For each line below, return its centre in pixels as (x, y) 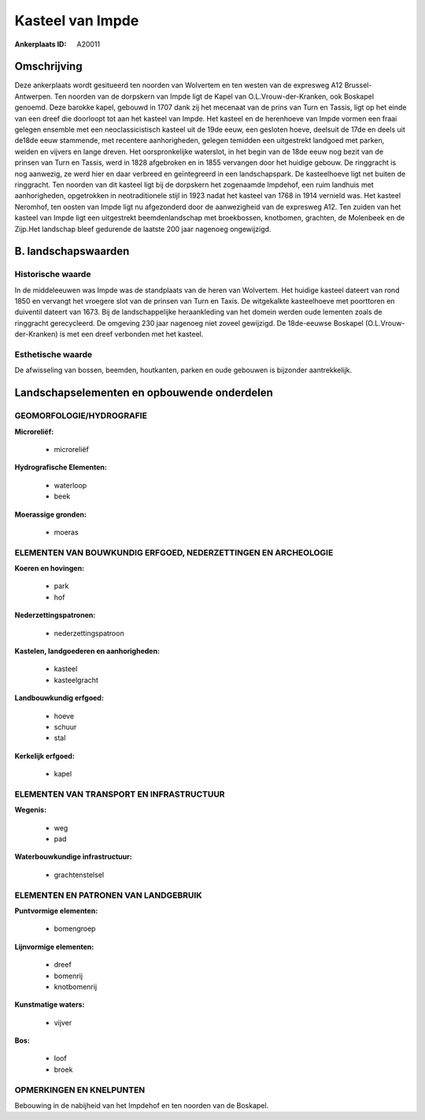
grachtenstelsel (79, 875)
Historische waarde (53, 274)
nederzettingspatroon (89, 633)
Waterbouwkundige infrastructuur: (74, 857)
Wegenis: (31, 810)
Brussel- (358, 85)
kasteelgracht (76, 680)
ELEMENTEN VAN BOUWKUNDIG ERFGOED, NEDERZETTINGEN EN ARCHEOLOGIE (174, 552)
